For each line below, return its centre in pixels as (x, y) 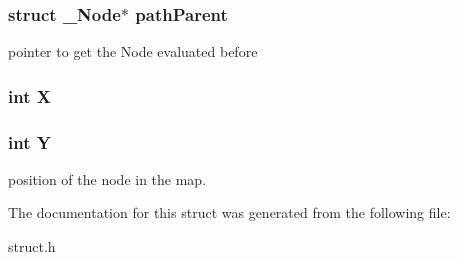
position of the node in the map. (107, 178)
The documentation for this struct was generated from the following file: (229, 212)
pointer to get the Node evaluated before (133, 51)
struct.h (32, 246)
